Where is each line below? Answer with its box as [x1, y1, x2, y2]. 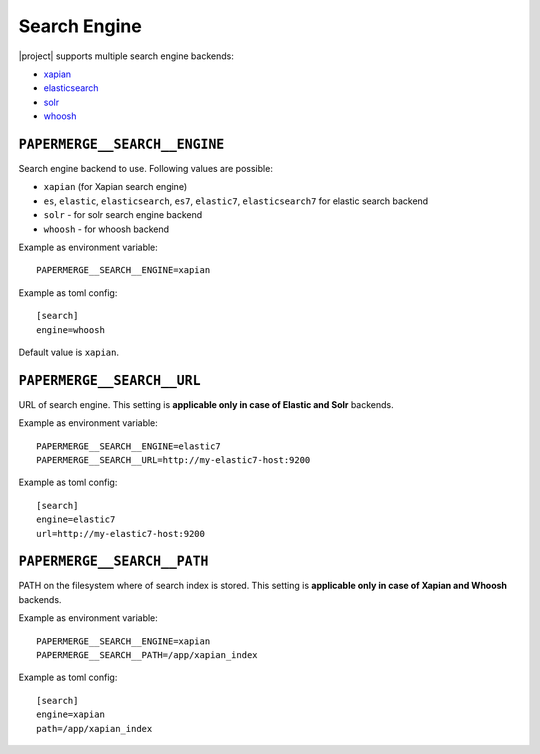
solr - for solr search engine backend [43, 209, 203, 221]
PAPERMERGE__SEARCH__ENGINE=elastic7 [36, 440, 222, 452]
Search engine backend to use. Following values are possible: [18, 163, 274, 175]
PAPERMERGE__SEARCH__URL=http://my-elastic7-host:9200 [36, 455, 311, 465]
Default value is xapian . [18, 346, 120, 358]
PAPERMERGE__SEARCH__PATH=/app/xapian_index [36, 650, 259, 661]
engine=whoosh [36, 324, 105, 335]
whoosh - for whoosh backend [43, 223, 170, 235]
